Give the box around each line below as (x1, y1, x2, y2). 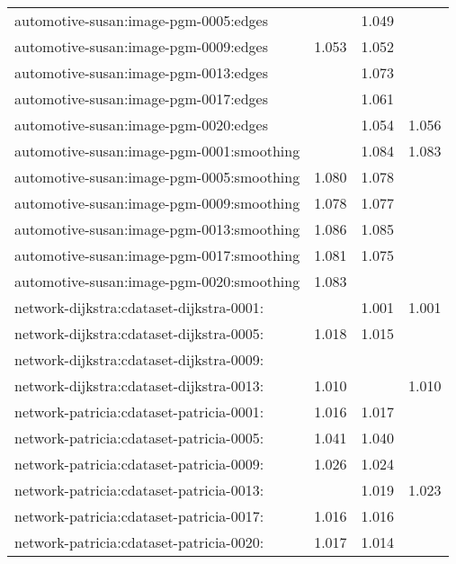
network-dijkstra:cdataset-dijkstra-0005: (14, 323, 264, 344)
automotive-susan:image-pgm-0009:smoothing (14, 192, 300, 213)
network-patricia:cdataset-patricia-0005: (14, 427, 264, 448)
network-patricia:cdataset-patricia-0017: (14, 506, 264, 526)
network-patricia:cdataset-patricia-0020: (14, 532, 264, 552)
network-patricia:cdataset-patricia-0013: (14, 479, 264, 500)
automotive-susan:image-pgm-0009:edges (14, 36, 269, 57)
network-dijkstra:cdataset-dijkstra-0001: (14, 297, 264, 318)
